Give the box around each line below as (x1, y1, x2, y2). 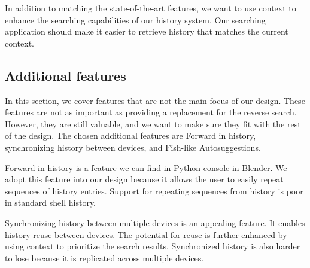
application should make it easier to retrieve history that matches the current (5, 25, 288, 38)
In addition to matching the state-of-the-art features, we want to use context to (5, 2, 296, 14)
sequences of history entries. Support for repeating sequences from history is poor (5, 184, 303, 197)
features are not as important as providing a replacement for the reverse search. (5, 106, 297, 118)
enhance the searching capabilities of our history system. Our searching (5, 13, 266, 26)
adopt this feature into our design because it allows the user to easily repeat (5, 173, 284, 185)
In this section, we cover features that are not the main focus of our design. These (5, 94, 305, 106)
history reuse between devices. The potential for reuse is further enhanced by (5, 228, 287, 240)
